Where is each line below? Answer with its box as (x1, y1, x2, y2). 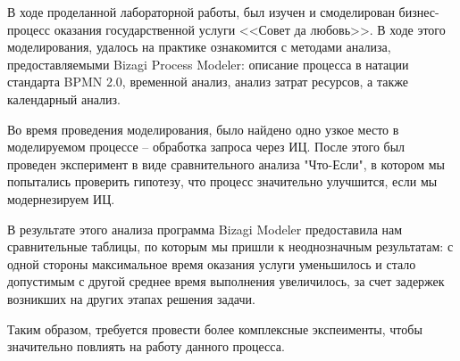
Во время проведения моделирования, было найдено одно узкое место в (7, 119, 399, 138)
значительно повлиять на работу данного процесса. (7, 337, 285, 356)
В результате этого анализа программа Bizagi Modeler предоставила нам (7, 219, 403, 238)
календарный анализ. (7, 89, 121, 108)
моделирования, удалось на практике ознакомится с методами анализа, (7, 37, 391, 56)
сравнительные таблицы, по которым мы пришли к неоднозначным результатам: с (7, 237, 454, 256)
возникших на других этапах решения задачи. (7, 289, 255, 308)
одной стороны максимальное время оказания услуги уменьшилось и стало (7, 254, 416, 273)
